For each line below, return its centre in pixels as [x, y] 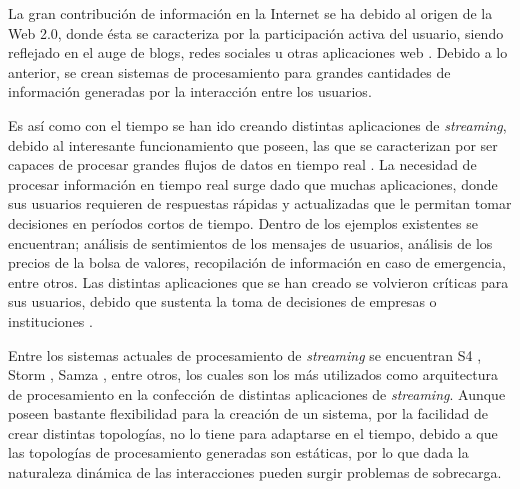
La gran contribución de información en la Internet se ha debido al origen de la [250, 13]
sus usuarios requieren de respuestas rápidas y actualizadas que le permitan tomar [260, 203]
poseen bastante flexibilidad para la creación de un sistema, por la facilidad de [248, 413]
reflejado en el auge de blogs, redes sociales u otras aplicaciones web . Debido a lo [258, 52]
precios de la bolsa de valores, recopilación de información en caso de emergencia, [257, 262]
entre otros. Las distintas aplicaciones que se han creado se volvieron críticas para [258, 281]
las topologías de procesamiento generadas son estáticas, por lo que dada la [238, 452]
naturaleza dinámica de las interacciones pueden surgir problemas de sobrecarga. [255, 472]
